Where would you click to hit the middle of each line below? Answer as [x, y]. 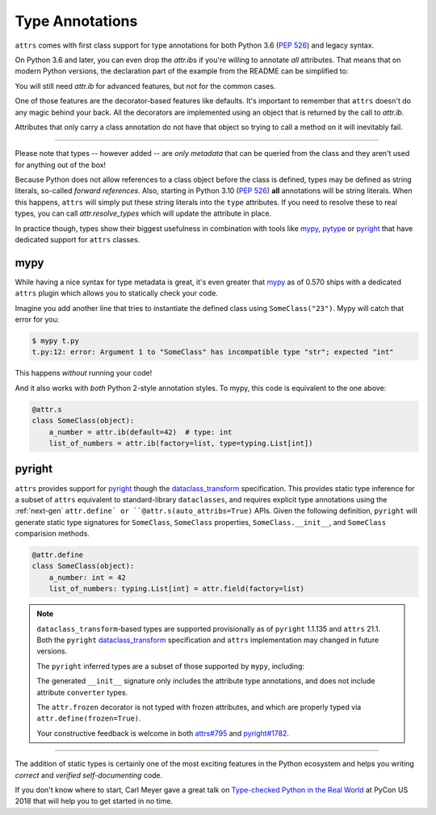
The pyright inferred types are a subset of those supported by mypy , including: [171, 666]
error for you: [37, 320]
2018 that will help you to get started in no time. [94, 801]
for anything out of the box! [61, 165]
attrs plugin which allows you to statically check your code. [116, 293]
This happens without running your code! [84, 373]
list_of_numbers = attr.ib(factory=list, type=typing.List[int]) [181, 443]
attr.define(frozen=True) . [89, 718]
